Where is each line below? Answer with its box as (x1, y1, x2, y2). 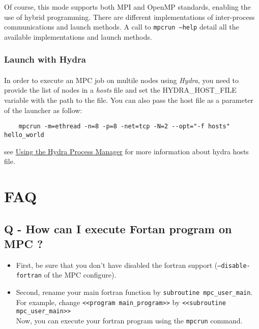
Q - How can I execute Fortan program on (4, 221, 232, 236)
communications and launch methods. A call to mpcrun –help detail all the (4, 21, 239, 32)
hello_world (4, 131, 44, 139)
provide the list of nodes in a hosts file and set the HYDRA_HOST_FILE (4, 85, 237, 95)
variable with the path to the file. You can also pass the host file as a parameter (4, 95, 254, 105)
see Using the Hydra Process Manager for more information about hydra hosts (4, 146, 249, 156)
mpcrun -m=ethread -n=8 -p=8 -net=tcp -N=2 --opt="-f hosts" (18, 123, 230, 130)
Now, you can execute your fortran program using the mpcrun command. (16, 315, 243, 325)
